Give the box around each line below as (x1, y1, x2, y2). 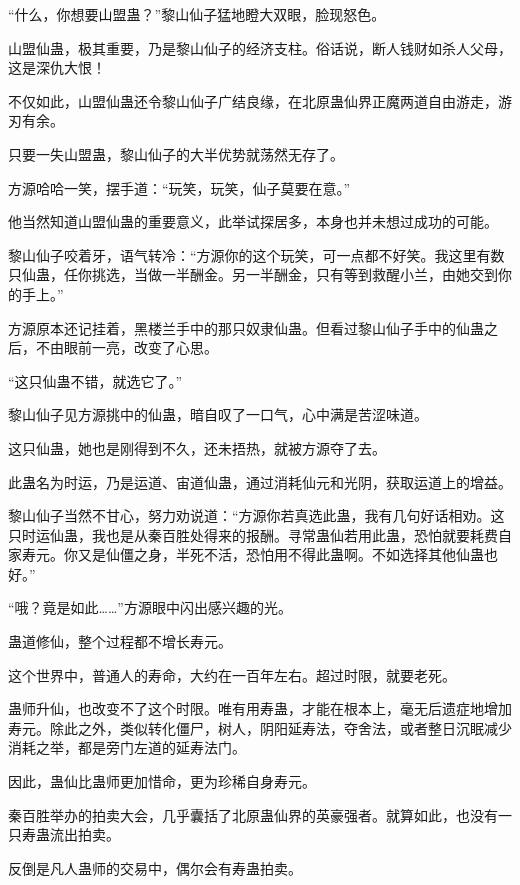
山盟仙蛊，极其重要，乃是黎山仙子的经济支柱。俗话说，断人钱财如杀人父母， (8, 37, 512, 58)
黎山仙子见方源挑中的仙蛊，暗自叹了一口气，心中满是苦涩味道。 (8, 404, 428, 425)
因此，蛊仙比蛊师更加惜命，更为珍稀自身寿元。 (8, 771, 316, 792)
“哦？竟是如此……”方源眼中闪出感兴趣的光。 (8, 597, 292, 618)
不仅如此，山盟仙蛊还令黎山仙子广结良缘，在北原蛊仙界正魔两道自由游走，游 (8, 90, 512, 111)
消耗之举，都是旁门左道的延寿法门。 (8, 737, 246, 758)
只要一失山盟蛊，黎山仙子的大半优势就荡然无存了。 (8, 143, 344, 164)
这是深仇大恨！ (8, 57, 106, 78)
